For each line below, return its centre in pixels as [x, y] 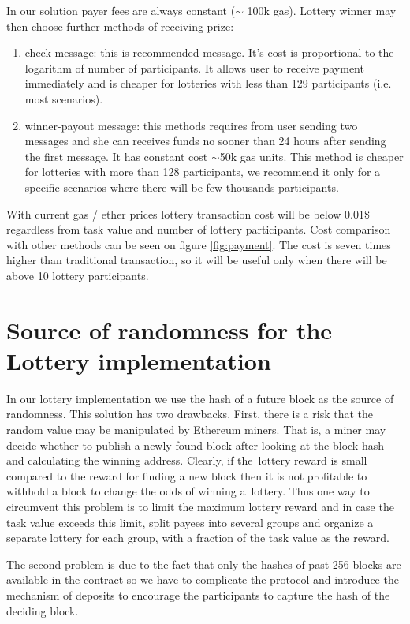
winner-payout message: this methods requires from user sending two [191, 125]
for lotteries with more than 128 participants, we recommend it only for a [203, 172]
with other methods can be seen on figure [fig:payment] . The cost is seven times [199, 244]
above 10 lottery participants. [78, 275]
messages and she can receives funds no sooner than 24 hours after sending [205, 141]
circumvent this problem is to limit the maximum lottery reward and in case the [200, 506]
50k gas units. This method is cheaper [311, 156]
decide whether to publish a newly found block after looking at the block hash [195, 445]
